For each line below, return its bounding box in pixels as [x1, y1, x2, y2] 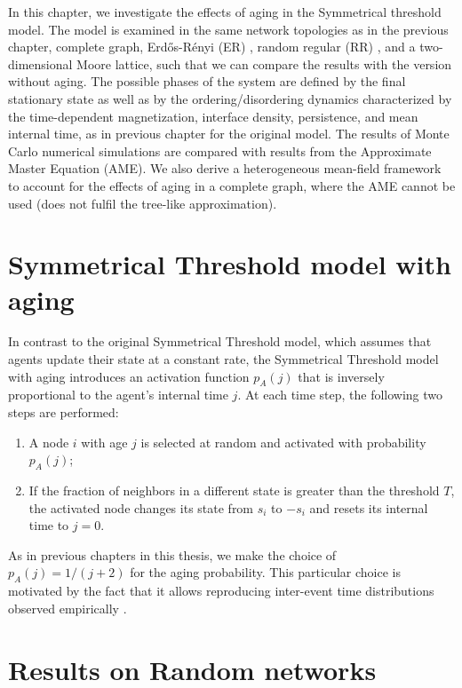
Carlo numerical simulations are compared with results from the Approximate [8, 141, 432, 160]
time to [28, 516, 69, 534]
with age [81, 432, 128, 451]
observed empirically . [8, 598, 127, 617]
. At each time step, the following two [237, 385, 443, 404]
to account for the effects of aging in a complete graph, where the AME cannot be [8, 176, 456, 194]
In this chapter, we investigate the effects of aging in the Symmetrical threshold [8, 3, 442, 20]
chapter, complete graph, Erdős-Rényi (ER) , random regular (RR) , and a [8, 37, 416, 56]
